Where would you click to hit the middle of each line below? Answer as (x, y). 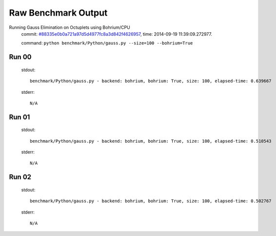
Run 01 (20, 117)
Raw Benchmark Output (58, 13)
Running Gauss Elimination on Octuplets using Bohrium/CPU (69, 27)
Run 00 (20, 57)
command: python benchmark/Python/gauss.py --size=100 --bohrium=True (107, 43)
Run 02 (20, 177)
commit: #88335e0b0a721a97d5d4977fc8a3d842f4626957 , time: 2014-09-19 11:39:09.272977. (117, 34)
